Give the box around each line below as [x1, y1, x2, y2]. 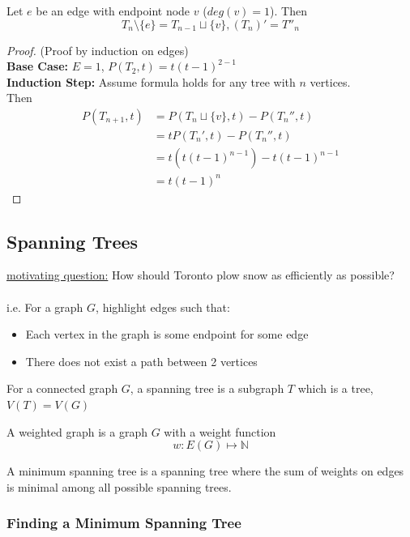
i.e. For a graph [6, 298, 83, 315]
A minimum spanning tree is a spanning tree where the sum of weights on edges [6, 462, 404, 479]
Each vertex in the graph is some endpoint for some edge [25, 326, 309, 343]
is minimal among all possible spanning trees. [6, 478, 232, 495]
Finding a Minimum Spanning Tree [6, 513, 241, 533]
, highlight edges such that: [96, 298, 230, 315]
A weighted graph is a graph [6, 423, 147, 440]
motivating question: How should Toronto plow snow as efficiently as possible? [6, 266, 395, 283]
